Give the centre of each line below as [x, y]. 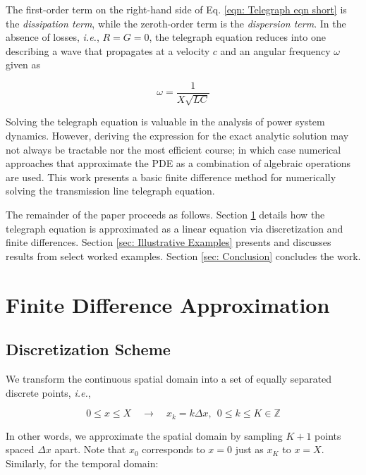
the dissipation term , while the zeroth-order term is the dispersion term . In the [176, 23]
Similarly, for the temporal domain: [82, 463]
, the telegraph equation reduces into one [238, 37]
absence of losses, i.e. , [53, 37]
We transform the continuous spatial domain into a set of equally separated [169, 378]
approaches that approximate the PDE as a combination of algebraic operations [178, 163]
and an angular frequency [275, 50]
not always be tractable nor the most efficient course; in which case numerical [173, 149]
